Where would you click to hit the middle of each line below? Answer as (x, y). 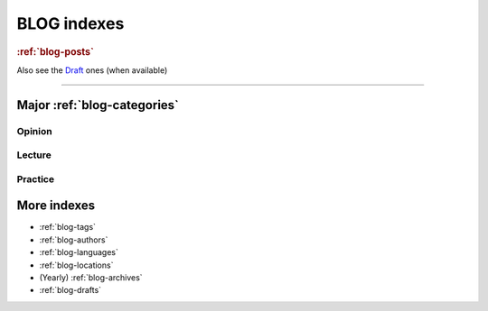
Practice (35, 178)
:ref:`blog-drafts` (70, 290)
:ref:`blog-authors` (74, 240)
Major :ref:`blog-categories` (98, 105)
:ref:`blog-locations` (76, 265)
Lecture (34, 155)
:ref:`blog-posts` (56, 51)
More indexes (56, 206)
